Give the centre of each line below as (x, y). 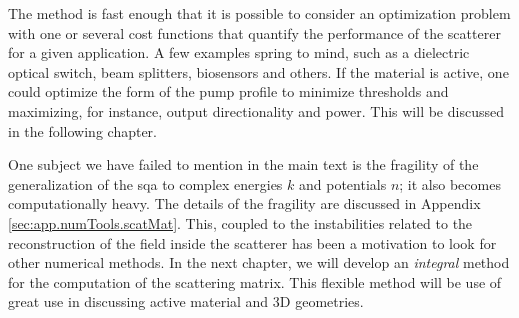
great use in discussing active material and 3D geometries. (186, 301)
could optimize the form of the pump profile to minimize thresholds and (228, 91)
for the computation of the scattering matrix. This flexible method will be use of (255, 281)
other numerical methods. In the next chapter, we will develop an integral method (259, 262)
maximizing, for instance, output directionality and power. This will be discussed (256, 110)
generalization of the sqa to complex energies (145, 183)
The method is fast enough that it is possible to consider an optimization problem (259, 13)
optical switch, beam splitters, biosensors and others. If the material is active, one (258, 71)
